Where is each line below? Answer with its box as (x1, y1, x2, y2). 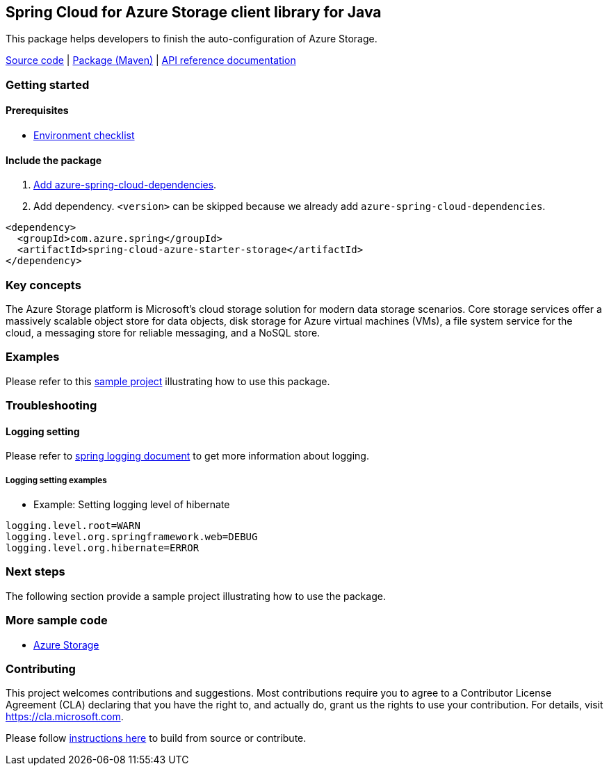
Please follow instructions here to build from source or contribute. (6, 732, 307, 745)
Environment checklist (33, 129, 135, 142)
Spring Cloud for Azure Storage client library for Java (6, 3, 382, 21)
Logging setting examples (6, 475, 107, 485)
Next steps (6, 565, 65, 579)
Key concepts (6, 277, 81, 292)
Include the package (6, 154, 102, 166)
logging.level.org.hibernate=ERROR (6, 542, 200, 554)
